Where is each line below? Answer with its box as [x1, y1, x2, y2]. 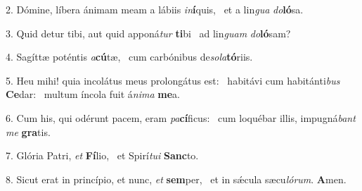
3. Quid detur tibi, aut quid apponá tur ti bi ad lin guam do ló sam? [6, 25, 291, 40]
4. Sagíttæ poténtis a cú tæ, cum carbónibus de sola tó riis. [6, 49, 253, 64]
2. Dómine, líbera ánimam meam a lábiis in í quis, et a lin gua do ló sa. [6, 2, 304, 16]
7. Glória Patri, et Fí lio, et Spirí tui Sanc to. [6, 148, 199, 163]
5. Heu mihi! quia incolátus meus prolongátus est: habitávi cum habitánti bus [6, 73, 340, 87]
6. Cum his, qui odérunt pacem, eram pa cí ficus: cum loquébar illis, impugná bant [6, 110, 356, 125]
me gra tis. [6, 124, 51, 139]
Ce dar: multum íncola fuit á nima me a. [6, 87, 181, 101]
